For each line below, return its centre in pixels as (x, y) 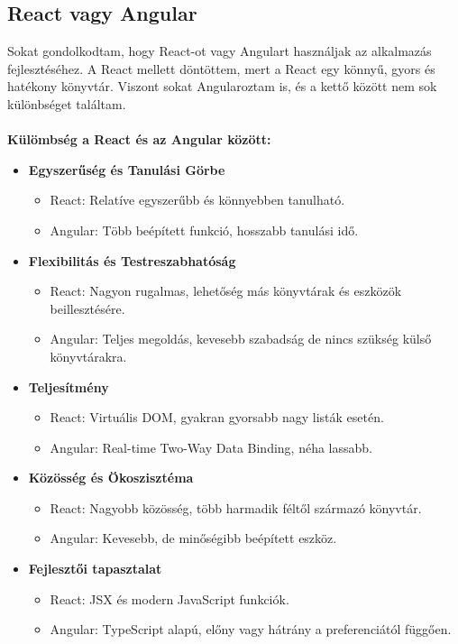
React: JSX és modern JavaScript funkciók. (169, 598)
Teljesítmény (69, 386)
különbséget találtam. (67, 103)
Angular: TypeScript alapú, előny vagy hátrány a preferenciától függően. (251, 629)
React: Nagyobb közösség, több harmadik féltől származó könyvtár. (236, 507)
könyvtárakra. (88, 356)
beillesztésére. (87, 308)
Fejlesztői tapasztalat (95, 569)
